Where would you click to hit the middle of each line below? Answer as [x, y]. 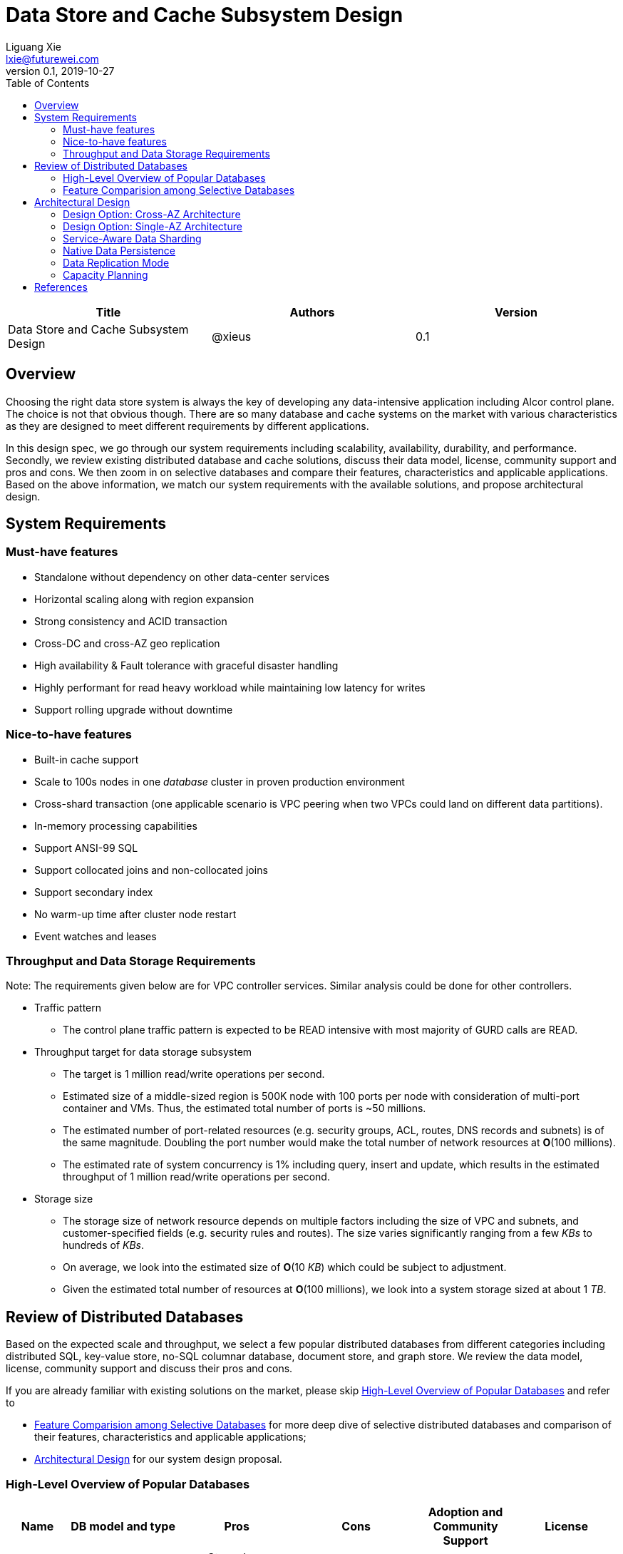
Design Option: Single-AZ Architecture [153, 226]
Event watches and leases [96, 936]
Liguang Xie [34, 46]
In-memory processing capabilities [116, 825]
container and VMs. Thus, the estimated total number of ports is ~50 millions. [244, 1108]
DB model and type [123, 1526]
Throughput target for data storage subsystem [143, 1052]
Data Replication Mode [116, 262]
